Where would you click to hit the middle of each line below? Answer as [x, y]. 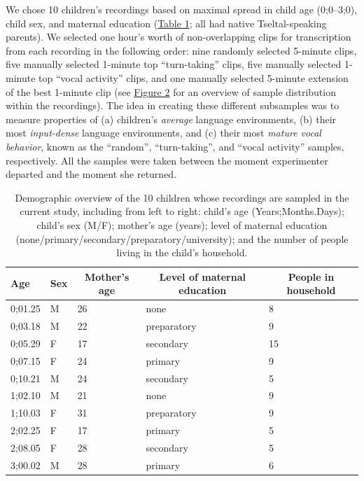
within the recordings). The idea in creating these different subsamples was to [173, 105]
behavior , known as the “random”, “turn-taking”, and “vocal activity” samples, [175, 146]
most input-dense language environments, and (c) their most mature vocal [163, 133]
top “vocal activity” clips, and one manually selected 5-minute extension [194, 77]
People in [311, 276]
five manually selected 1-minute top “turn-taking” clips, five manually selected [174, 64]
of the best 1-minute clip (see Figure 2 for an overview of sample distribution [171, 91]
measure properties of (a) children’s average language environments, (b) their [171, 119]
